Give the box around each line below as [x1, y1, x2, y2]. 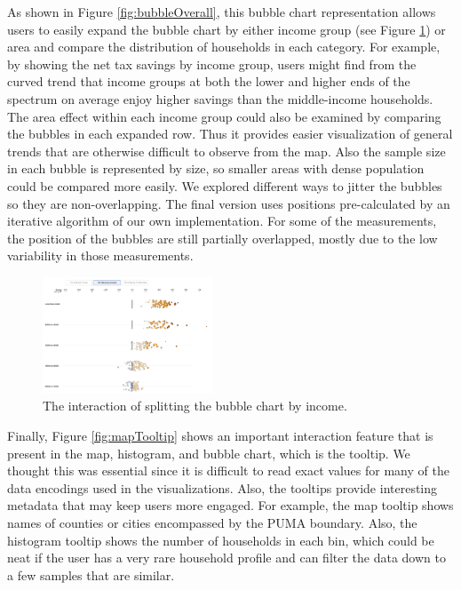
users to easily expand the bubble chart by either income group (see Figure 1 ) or [7, 20, 446, 38]
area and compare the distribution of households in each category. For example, [7, 37, 441, 56]
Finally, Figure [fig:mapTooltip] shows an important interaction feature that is [7, 426, 433, 444]
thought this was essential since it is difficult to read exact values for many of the [7, 461, 449, 480]
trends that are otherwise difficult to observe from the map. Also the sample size [7, 141, 446, 160]
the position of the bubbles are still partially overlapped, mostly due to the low [7, 228, 438, 247]
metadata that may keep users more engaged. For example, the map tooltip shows [7, 496, 454, 514]
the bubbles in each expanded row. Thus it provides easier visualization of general [7, 124, 453, 143]
